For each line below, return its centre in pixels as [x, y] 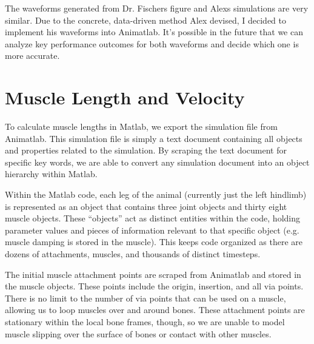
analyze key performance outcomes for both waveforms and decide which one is [152, 43]
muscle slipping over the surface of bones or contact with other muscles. [138, 333]
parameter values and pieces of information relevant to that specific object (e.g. [152, 230]
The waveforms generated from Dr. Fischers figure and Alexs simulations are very [157, 8]
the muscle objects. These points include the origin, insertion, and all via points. [154, 286]
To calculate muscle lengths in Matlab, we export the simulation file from [141, 126]
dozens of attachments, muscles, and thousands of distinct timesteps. [133, 254]
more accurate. [32, 56]
